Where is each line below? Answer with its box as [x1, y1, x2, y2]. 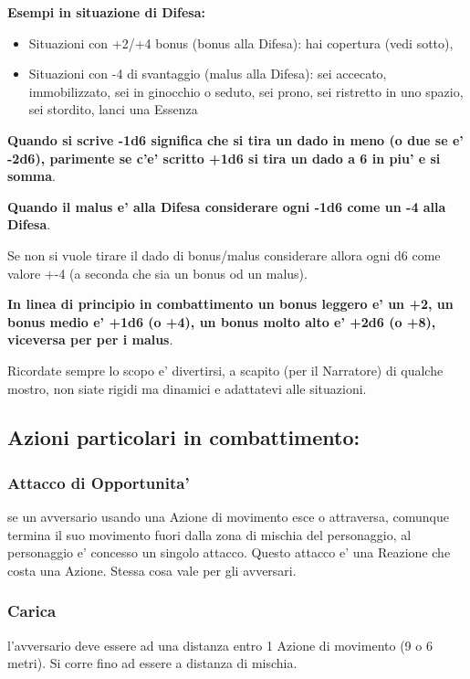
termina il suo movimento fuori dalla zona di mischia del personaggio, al [7, 525, 412, 544]
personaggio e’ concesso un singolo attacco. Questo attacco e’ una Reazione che [7, 543, 451, 562]
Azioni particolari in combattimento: [7, 423, 360, 451]
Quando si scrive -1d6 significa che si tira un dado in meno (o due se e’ [7, 130, 464, 149]
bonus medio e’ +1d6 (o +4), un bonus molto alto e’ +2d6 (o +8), [7, 312, 436, 331]
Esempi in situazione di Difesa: [7, 3, 206, 21]
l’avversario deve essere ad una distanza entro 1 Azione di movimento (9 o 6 [7, 635, 433, 654]
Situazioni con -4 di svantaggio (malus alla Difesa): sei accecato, [28, 64, 387, 83]
